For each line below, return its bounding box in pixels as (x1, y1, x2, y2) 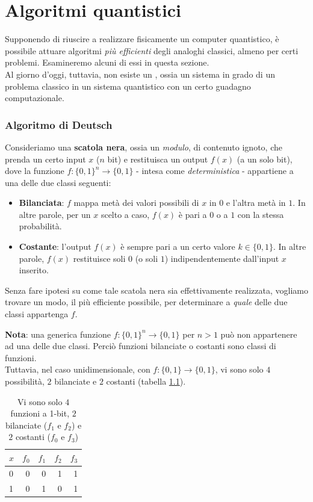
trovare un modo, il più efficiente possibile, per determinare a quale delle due (5, 296, 288, 308)
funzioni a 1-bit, (10, 407, 70, 420)
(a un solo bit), (237, 152, 293, 165)
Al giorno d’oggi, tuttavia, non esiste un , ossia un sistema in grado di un (5, 67, 275, 80)
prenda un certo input (5, 152, 86, 165)
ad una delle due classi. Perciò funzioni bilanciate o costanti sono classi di (5, 339, 276, 352)
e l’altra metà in (226, 196, 286, 209)
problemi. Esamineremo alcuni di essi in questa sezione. (5, 56, 209, 69)
